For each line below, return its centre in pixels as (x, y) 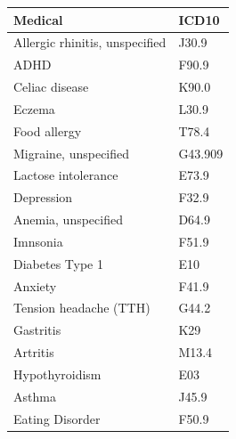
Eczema (34, 108)
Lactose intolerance (66, 175)
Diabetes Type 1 (58, 263)
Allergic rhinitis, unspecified (90, 42)
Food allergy (48, 130)
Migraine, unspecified (72, 153)
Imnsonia (38, 241)
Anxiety (35, 285)
